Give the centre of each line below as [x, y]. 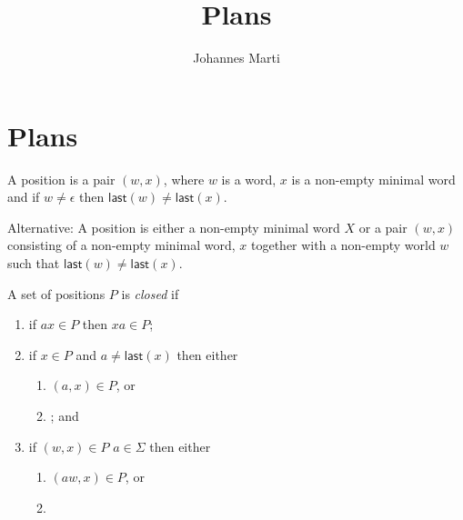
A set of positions [56, 293]
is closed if [150, 293]
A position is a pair [61, 179]
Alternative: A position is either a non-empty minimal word [174, 227]
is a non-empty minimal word [373, 179]
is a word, [249, 179]
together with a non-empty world [343, 245]
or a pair [383, 227]
